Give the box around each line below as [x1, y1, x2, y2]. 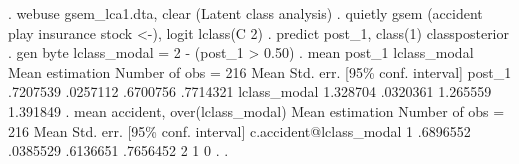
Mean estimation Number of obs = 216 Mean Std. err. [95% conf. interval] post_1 [8, 61, 512, 82]
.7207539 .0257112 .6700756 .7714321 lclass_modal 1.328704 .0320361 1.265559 [8, 81, 492, 102]
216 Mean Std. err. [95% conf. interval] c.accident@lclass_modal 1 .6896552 [8, 120, 471, 141]
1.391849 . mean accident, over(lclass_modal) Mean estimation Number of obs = [8, 100, 505, 121]
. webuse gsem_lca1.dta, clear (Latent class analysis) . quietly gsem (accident [8, 3, 483, 23]
